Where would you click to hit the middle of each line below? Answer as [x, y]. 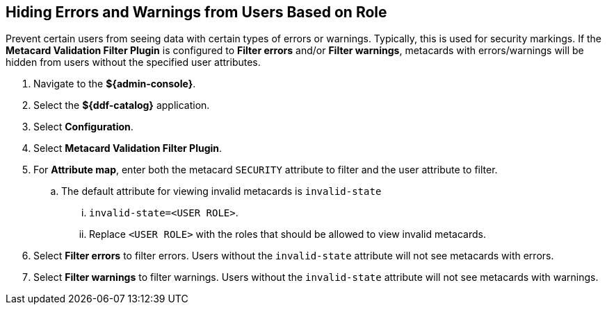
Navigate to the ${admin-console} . [115, 84]
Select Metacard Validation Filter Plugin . [128, 148]
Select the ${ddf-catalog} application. [122, 105]
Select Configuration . [83, 127]
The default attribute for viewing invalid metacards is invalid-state [221, 191]
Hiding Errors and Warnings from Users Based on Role [196, 12]
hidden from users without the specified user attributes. [133, 62]
